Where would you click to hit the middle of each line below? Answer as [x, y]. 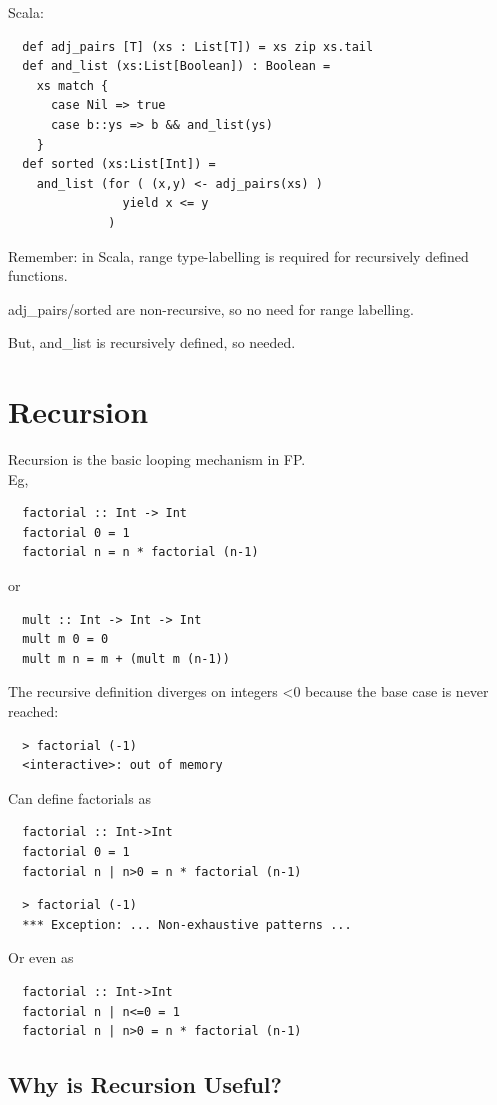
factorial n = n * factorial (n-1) [140, 552]
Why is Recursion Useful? [145, 1084]
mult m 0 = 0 [65, 639]
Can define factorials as [79, 797]
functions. [38, 275]
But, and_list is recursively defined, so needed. [152, 342]
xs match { [72, 85]
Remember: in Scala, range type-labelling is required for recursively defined [238, 255]
